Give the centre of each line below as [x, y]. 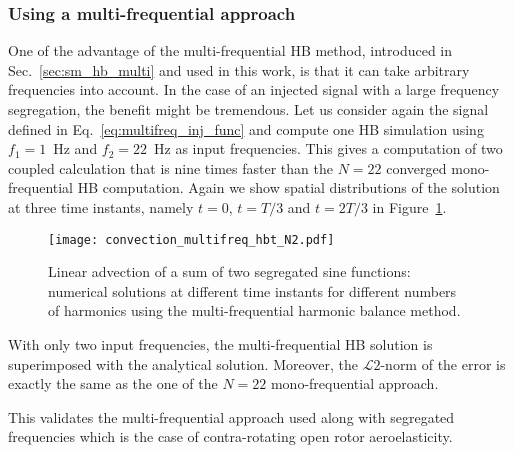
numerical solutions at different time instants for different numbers [252, 290]
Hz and [75, 148]
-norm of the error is [443, 363]
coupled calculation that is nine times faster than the [170, 167]
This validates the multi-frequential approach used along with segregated [231, 416]
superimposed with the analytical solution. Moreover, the [183, 363]
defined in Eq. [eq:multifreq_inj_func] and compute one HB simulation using [246, 128]
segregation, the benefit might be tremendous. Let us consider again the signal [248, 109]
